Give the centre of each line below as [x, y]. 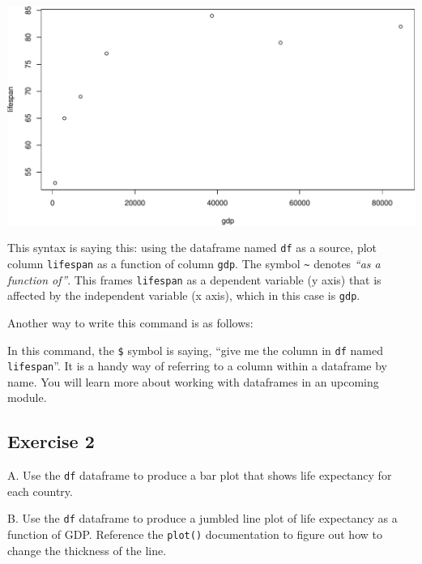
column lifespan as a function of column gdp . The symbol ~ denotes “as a [194, 263]
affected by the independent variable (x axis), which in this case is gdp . [184, 295]
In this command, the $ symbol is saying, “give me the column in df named [195, 350]
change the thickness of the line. [87, 550]
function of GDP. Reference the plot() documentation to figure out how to [195, 534]
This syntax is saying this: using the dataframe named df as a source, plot [192, 248]
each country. [40, 491]
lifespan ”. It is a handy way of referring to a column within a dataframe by [197, 366]
